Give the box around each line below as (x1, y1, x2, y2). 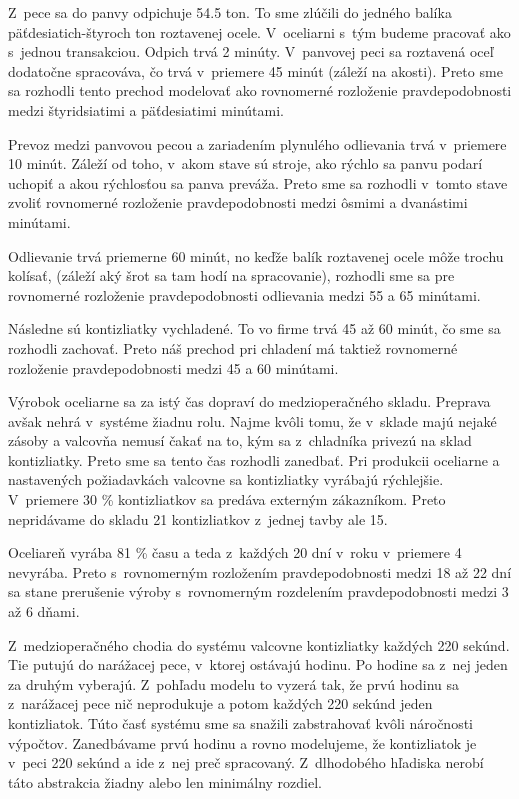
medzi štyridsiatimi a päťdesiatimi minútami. (8, 99, 284, 120)
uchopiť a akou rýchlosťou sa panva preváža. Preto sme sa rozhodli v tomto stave (8, 172, 508, 193)
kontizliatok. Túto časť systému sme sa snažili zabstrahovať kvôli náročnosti (8, 713, 473, 733)
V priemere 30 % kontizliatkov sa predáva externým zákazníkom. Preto (8, 489, 446, 510)
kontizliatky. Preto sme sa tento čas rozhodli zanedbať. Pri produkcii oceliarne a (8, 449, 500, 470)
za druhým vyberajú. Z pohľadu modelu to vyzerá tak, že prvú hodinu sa (8, 673, 460, 694)
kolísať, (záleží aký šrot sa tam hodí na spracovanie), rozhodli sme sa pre (8, 265, 455, 286)
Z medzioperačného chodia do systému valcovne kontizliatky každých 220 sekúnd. (8, 634, 510, 655)
